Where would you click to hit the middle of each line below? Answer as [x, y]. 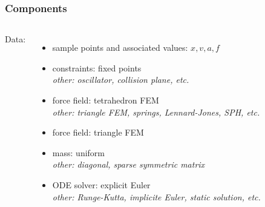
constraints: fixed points [97, 67]
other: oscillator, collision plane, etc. [121, 80]
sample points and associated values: [120, 48]
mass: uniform [78, 152]
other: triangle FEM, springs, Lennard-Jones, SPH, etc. [156, 112]
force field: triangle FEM [98, 132]
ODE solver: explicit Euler [101, 184]
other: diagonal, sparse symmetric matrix [129, 164]
